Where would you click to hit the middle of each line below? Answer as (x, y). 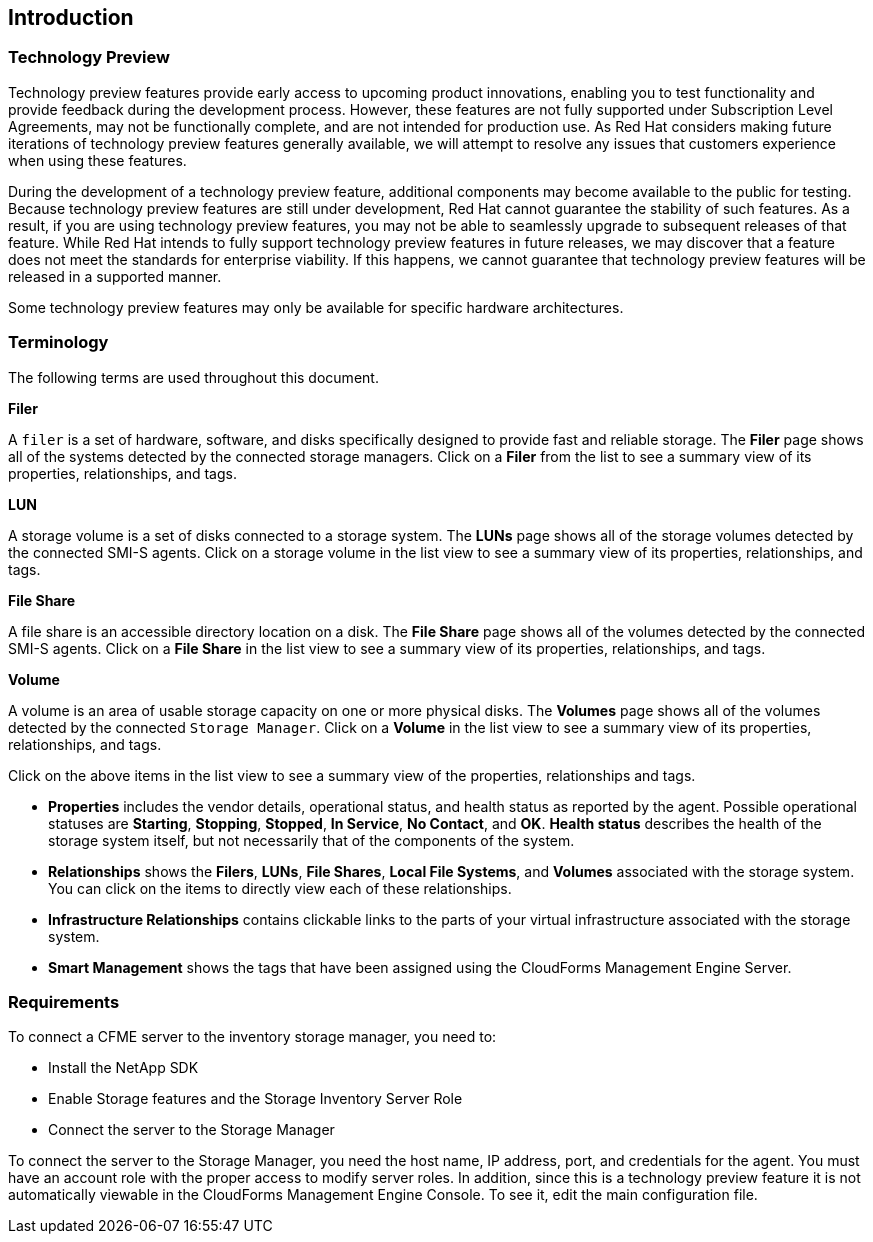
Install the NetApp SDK (123, 1068)
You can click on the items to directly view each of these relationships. (280, 888)
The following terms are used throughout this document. (193, 377)
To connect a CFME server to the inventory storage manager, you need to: (252, 1037)
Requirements (64, 1001)
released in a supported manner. (115, 276)
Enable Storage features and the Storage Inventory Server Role (255, 1099)
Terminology (58, 342)
